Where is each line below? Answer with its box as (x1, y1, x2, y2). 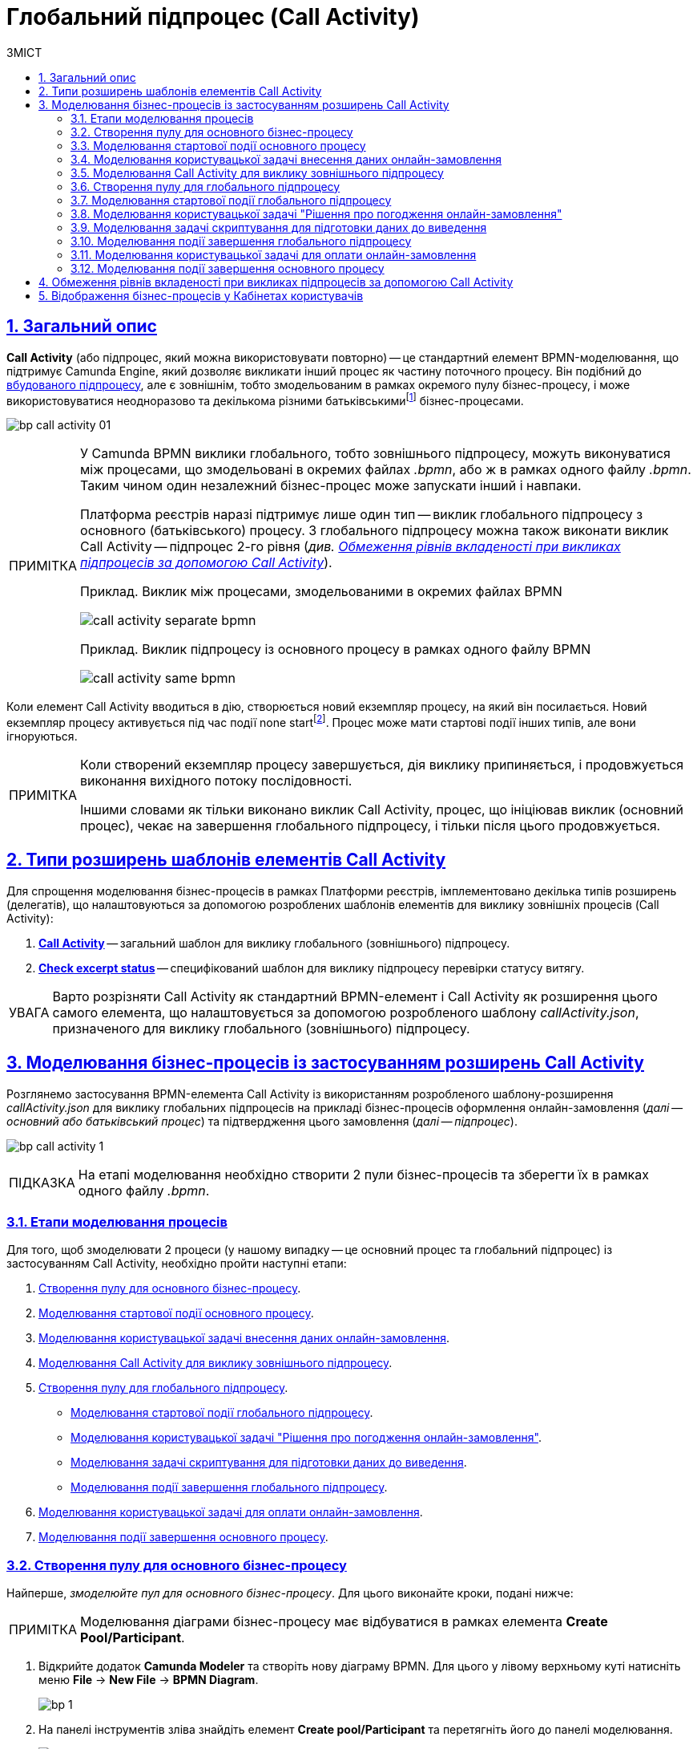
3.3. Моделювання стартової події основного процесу (71, 138, 366, 152)
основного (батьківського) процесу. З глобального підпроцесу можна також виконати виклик (80, 522, 669, 539)
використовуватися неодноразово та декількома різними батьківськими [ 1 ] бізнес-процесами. (6, 391, 524, 408)
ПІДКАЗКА (9, 1174, 75, 1191)
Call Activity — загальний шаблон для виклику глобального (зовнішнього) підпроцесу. (38, 935, 510, 950)
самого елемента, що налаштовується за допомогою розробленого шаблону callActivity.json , (52, 1004, 639, 1021)
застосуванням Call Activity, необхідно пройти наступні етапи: (6, 1256, 347, 1271)
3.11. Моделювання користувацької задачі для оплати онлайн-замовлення (71, 247, 477, 262)
